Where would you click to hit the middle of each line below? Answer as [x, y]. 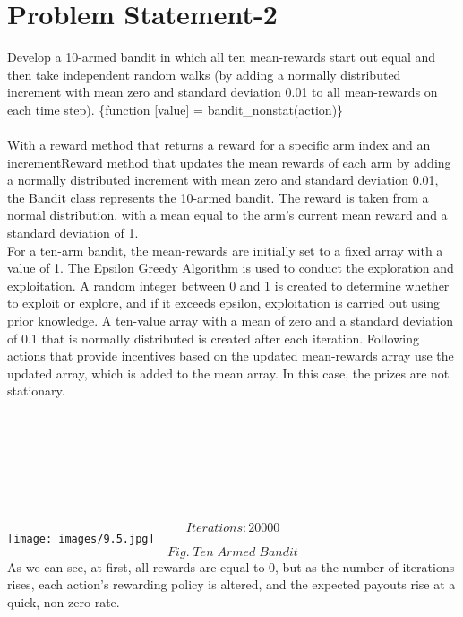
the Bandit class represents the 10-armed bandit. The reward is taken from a [218, 197]
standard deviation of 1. [73, 233]
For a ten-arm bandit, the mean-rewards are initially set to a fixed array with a [225, 250]
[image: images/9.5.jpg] [81, 539]
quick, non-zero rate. [64, 602]
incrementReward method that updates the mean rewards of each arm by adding [229, 162]
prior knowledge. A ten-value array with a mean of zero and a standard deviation [231, 321]
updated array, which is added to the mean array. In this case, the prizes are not [228, 373]
